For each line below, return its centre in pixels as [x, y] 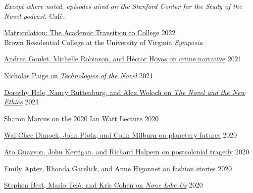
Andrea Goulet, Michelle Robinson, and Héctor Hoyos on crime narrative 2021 [123, 59]
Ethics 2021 [22, 102]
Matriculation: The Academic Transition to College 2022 [90, 32]
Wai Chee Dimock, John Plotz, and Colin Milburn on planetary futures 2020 [121, 135]
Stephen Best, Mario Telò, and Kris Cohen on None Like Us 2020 [103, 185]
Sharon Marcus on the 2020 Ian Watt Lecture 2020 [81, 118]
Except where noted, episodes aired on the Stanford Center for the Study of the [123, 6]
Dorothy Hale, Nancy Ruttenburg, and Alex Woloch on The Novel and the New [125, 92]
